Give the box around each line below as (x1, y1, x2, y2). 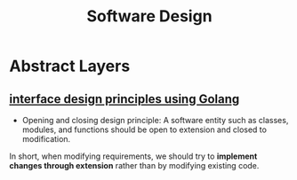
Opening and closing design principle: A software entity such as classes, (21, 115, 289, 125)
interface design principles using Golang (9, 91, 240, 106)
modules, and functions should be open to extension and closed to (21, 124, 267, 135)
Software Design (86, 6, 213, 27)
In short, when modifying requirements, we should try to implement (9, 151, 258, 161)
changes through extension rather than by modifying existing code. (9, 160, 260, 170)
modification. (21, 134, 71, 144)
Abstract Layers (9, 56, 131, 76)
